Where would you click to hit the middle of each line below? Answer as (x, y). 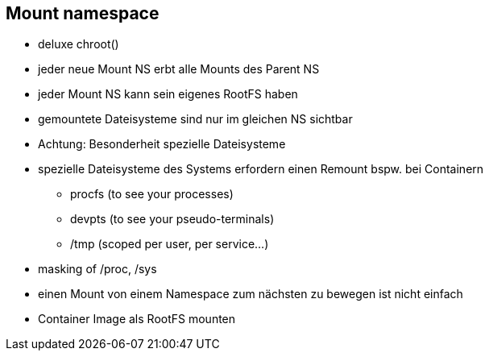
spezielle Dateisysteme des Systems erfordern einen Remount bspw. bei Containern (261, 169)
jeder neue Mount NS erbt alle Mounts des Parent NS (179, 69)
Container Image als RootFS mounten (137, 319)
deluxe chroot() (79, 44)
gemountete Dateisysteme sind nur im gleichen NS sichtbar (195, 119)
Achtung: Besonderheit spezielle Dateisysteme (162, 144)
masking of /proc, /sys (97, 269)
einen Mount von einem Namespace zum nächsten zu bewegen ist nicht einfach (251, 294)
